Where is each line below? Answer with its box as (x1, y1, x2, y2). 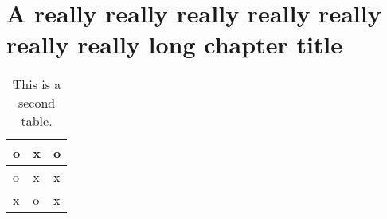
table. (21, 111, 53, 131)
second (18, 93, 56, 112)
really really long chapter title (6, 28, 343, 61)
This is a (12, 75, 61, 94)
